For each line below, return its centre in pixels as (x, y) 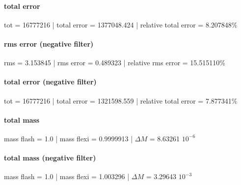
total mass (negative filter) (50, 158)
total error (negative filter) (50, 82)
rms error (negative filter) (49, 43)
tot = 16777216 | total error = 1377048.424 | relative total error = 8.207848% (121, 24)
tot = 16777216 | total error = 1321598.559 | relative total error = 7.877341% (121, 100)
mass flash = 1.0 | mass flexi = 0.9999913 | (68, 138)
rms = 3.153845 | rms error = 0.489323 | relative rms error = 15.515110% (115, 63)
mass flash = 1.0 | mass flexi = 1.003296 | (67, 176)
